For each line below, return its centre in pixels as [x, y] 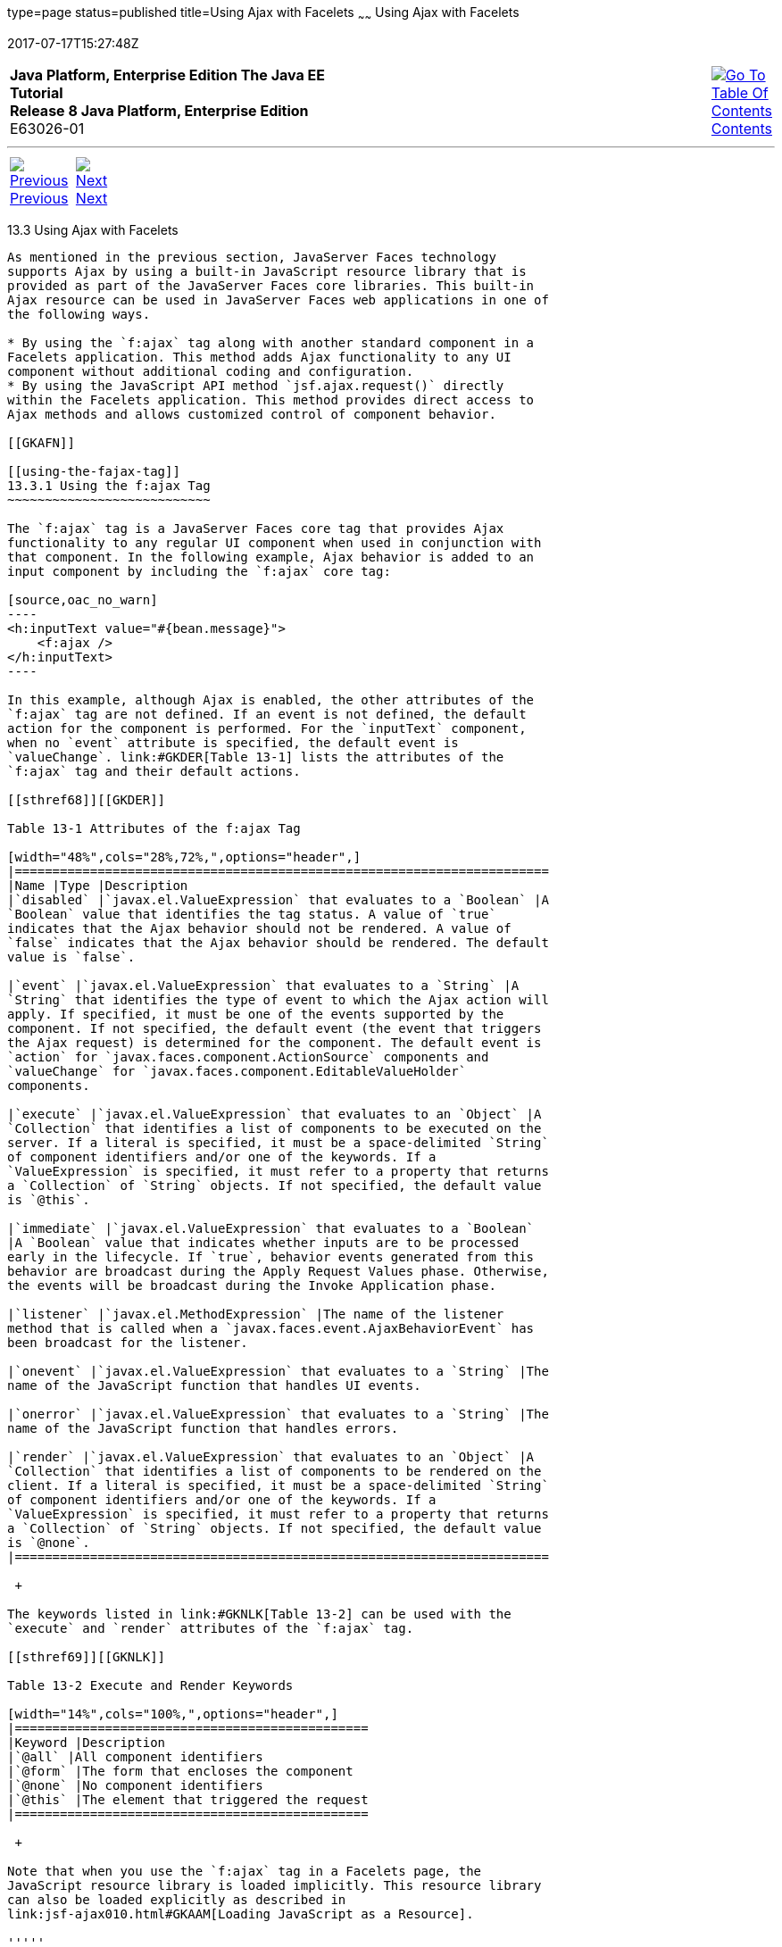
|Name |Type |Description [98, 885]
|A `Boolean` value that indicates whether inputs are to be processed [263, 1242]
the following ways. [79, 314]
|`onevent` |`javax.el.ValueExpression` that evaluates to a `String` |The [278, 1371]
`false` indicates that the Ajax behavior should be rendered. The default [278, 942]
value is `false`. [71, 957]
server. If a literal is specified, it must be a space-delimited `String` [278, 1142]
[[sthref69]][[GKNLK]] [87, 1656]
